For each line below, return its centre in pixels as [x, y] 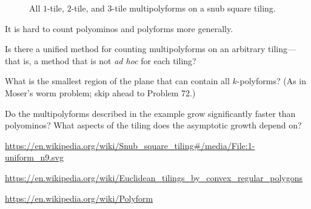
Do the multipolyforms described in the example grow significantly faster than [150, 113]
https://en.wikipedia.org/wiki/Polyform [79, 198]
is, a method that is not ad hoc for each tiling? [110, 60]
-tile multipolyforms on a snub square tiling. [194, 8]
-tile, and [88, 8]
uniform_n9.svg [34, 157]
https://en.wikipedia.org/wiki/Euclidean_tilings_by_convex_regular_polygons [154, 177]
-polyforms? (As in [271, 81]
